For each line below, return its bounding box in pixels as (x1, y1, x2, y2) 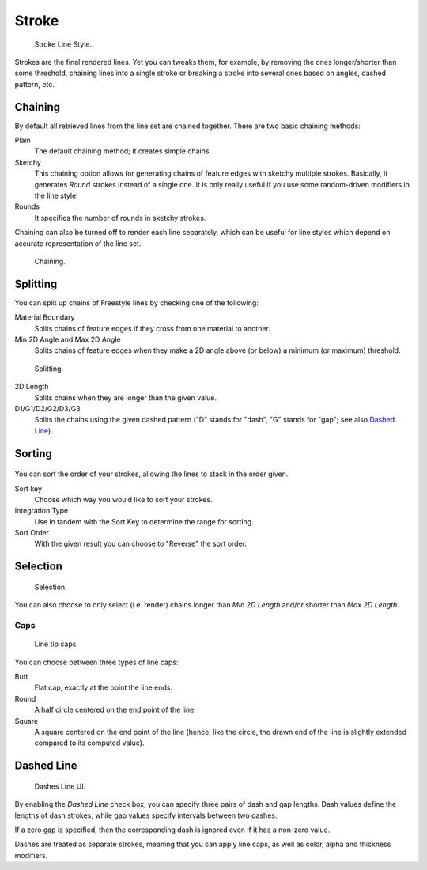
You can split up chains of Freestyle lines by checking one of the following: (14, 297, 259, 308)
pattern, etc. (14, 79, 55, 89)
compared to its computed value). (34, 738, 145, 747)
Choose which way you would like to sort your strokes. (34, 494, 213, 504)
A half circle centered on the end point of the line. (34, 705, 197, 715)
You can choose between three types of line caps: (14, 657, 179, 667)
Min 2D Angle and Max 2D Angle (14, 335, 122, 344)
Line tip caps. (34, 639, 79, 649)
